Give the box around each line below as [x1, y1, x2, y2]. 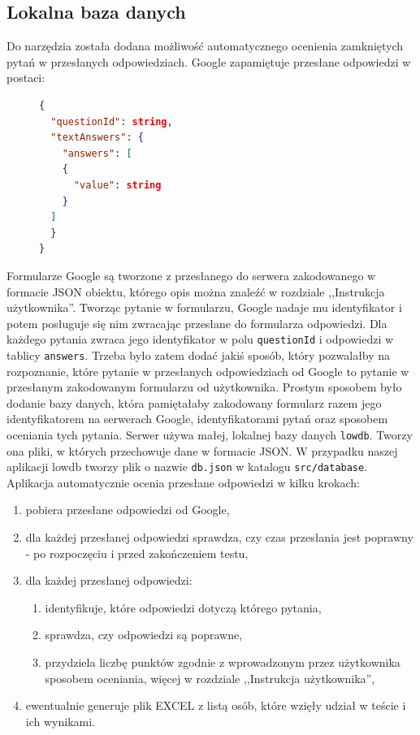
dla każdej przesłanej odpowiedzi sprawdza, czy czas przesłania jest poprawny [25, 529, 414, 546]
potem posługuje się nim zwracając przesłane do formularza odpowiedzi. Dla [6, 314, 388, 331]
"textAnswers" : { [50, 132, 144, 144]
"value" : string [73, 179, 162, 191]
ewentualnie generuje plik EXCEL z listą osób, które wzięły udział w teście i [25, 697, 406, 714]
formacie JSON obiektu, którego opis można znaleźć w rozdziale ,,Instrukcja [6, 283, 385, 300]
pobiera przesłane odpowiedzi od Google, [25, 501, 230, 518]
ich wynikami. [25, 712, 95, 729]
